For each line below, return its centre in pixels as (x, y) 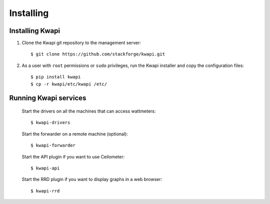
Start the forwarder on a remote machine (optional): (75, 134)
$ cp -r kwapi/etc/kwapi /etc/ (69, 84)
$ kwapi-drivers (50, 123)
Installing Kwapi (34, 31)
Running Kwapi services (48, 98)
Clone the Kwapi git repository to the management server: (81, 43)
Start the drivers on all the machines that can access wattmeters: (89, 111)
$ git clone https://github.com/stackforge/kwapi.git (98, 54)
